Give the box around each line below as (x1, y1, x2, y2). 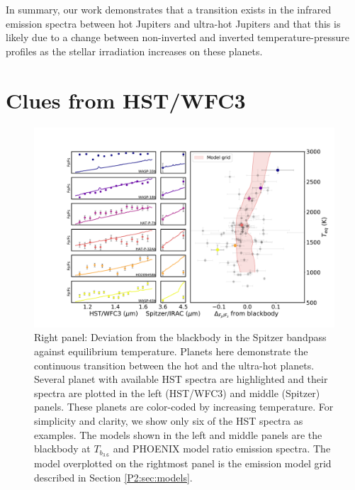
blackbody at (34, 441, 91, 456)
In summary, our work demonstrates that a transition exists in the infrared (6, 2, 332, 16)
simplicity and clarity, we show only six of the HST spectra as (34, 413, 303, 428)
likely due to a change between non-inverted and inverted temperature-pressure (6, 30, 349, 45)
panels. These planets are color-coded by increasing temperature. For (34, 399, 334, 414)
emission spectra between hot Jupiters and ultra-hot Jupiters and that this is (6, 16, 341, 30)
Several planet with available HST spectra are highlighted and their (34, 372, 328, 386)
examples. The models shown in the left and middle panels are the (34, 427, 322, 442)
